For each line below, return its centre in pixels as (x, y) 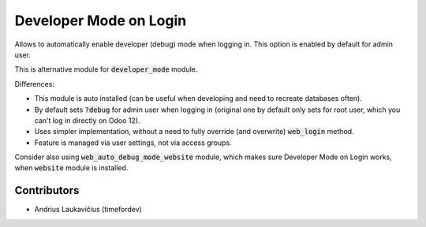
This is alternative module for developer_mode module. (106, 69)
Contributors (47, 190)
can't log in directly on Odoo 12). (87, 120)
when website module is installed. (71, 168)
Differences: (35, 84)
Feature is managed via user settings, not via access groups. (133, 143)
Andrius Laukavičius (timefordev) (88, 210)
